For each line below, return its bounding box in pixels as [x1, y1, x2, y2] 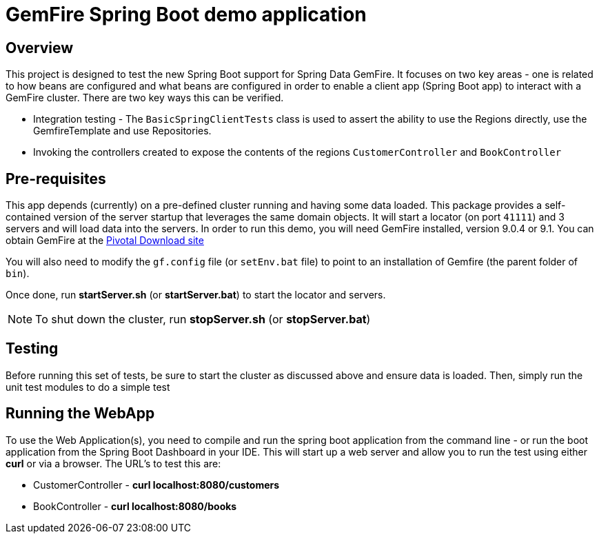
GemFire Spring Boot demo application [6, 3, 367, 26]
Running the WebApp [6, 405, 155, 423]
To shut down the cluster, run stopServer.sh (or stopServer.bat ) [35, 312, 371, 327]
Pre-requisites [6, 170, 106, 187]
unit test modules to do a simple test [6, 380, 170, 393]
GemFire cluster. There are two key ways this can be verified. [6, 92, 284, 104]
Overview [6, 39, 74, 57]
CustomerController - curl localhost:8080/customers [33, 478, 280, 491]
